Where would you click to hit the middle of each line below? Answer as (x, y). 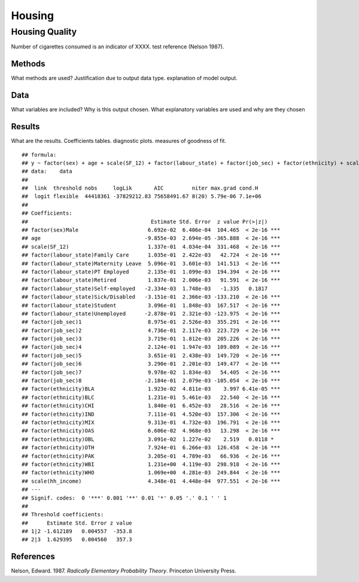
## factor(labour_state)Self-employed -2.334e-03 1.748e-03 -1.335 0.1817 (145, 288)
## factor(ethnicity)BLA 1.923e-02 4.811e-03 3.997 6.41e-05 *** (151, 389)
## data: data (47, 171)
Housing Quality (44, 32)
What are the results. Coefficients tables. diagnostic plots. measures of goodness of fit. (119, 141)
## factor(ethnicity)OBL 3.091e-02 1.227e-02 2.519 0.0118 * (148, 439)
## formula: (39, 155)
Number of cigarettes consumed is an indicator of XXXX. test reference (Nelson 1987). (118, 47)
